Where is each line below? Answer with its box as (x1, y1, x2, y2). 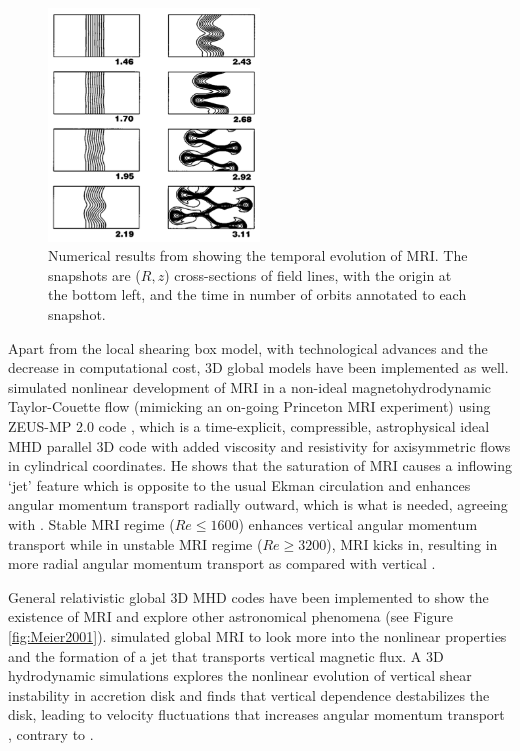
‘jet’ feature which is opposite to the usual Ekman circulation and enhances (8, 474, 471, 495)
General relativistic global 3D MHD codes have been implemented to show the (8, 586, 489, 607)
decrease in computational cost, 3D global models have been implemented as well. (8, 357, 509, 378)
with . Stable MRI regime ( (8, 513, 175, 534)
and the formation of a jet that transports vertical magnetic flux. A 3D (8, 645, 444, 666)
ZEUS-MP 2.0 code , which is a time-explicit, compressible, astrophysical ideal (8, 416, 490, 436)
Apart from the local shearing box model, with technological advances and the (8, 337, 488, 358)
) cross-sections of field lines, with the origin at (164, 264, 452, 285)
